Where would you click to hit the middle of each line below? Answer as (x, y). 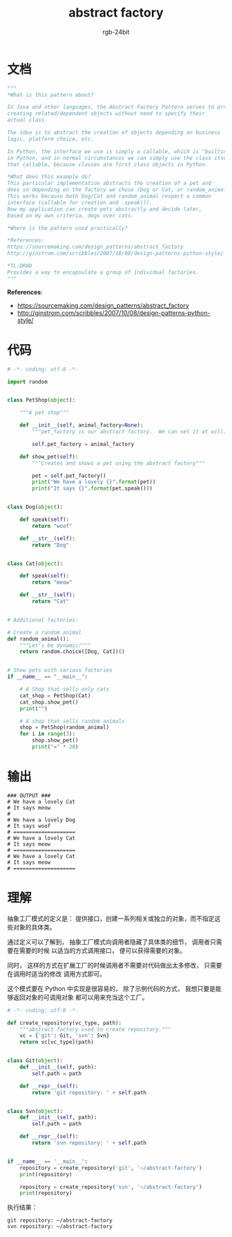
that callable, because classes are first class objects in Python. (108, 164)
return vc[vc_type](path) (57, 1042)
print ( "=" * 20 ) (55, 747)
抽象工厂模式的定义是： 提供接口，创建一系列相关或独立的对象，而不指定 (111, 918)
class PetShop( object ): (41, 400)
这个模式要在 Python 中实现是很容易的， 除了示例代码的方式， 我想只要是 (112, 988)
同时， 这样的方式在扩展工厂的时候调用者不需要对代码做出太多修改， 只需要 (115, 965)
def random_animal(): (38, 639)
